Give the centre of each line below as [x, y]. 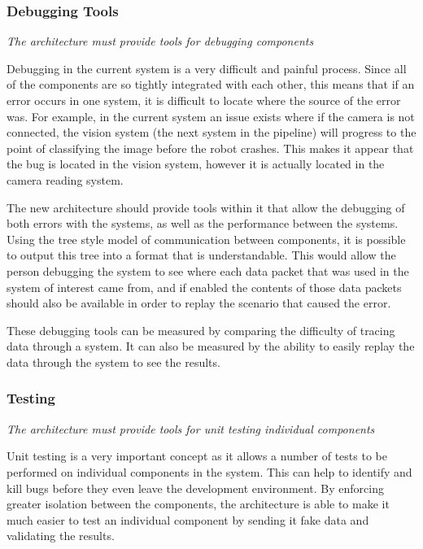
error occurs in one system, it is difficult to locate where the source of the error [204, 100]
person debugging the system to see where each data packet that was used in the [208, 270]
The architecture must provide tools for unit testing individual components [191, 428]
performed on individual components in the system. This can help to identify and [209, 471]
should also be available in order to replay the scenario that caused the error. [199, 303]
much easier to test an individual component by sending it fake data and [188, 519]
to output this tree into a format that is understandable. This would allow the [201, 255]
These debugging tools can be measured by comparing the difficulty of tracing [201, 330]
